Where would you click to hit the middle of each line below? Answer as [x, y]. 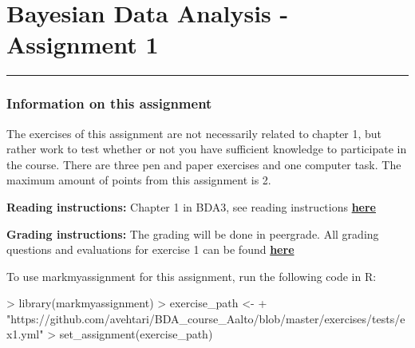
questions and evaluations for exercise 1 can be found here [150, 249]
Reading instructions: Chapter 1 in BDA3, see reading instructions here [191, 206]
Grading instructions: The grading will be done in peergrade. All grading [193, 233]
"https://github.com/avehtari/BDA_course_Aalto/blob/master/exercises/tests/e [206, 318]
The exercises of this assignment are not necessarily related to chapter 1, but [194, 133]
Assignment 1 [83, 44]
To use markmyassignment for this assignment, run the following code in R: [192, 276]
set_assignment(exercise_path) [136, 334]
